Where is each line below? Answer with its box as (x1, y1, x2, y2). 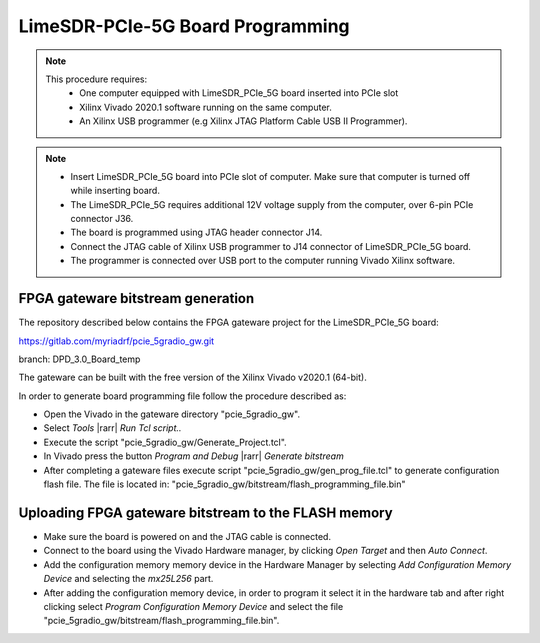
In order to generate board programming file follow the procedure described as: (18, 390, 347, 402)
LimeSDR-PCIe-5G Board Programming (18, 15, 350, 37)
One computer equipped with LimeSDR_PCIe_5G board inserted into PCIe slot (79, 87, 399, 99)
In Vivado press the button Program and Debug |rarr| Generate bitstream (43, 450, 344, 462)
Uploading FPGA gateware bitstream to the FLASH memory (18, 504, 394, 521)
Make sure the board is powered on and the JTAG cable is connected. (43, 530, 332, 542)
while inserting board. (70, 185, 160, 197)
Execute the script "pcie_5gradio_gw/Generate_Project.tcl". (43, 436, 287, 448)
